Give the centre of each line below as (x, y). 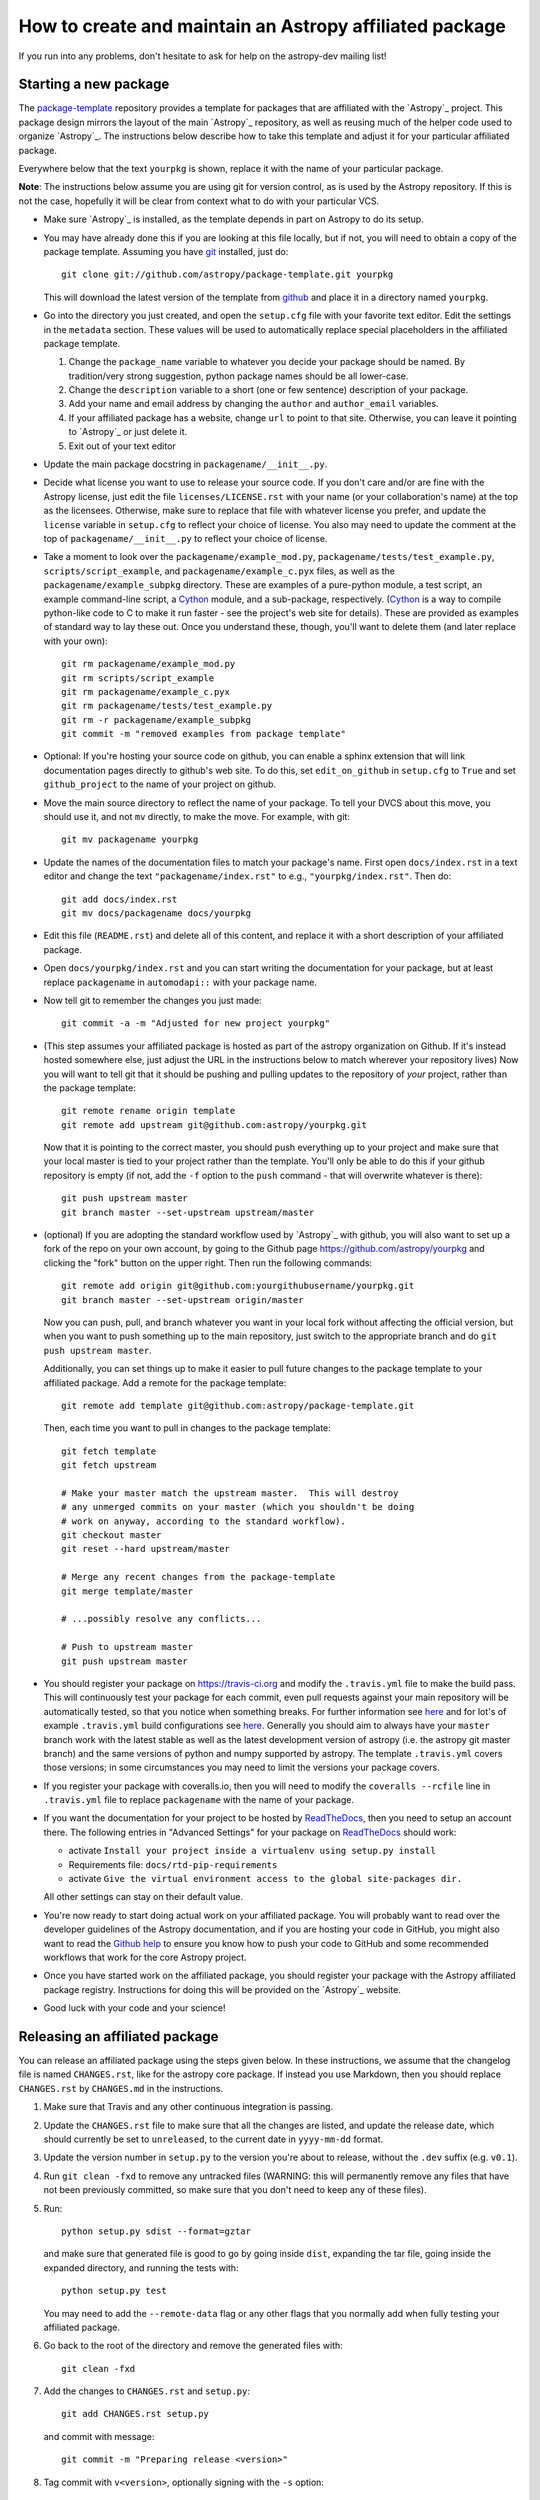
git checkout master (111, 1535)
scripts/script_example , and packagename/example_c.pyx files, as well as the (219, 571)
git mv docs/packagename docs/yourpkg (156, 913)
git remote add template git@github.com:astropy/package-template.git (238, 1405)
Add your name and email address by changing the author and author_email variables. (253, 404)
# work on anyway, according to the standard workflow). (204, 1521)
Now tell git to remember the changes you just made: (152, 1000)
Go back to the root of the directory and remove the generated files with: (193, 2346)
